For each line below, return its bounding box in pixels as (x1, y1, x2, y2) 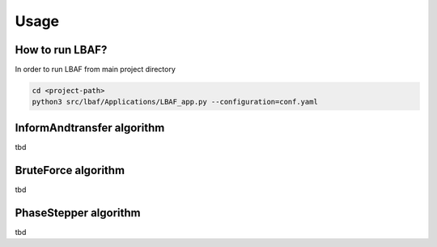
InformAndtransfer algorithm (15, 121, 165, 134)
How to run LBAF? (15, 43, 108, 57)
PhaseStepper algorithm (15, 206, 141, 219)
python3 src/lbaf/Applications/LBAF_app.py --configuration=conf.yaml (32, 97, 319, 107)
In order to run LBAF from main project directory (15, 65, 176, 75)
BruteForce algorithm (15, 163, 125, 177)
